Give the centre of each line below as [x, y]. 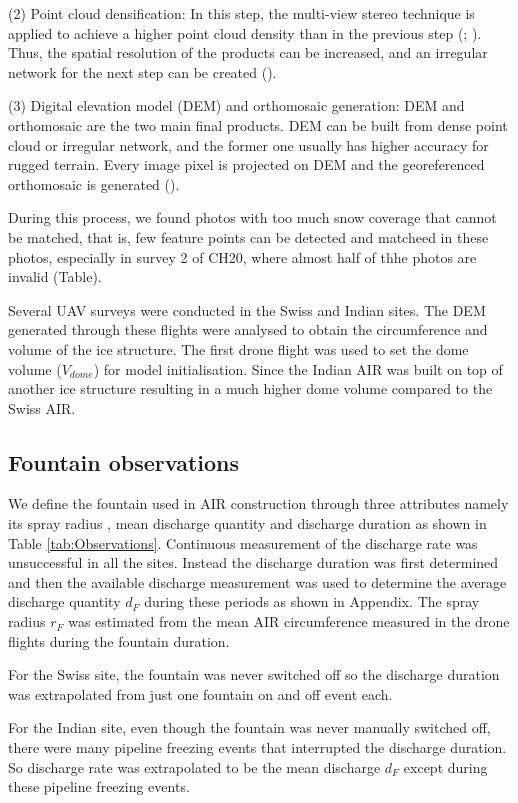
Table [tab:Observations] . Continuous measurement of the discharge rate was [243, 542]
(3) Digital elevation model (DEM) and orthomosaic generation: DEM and [236, 105]
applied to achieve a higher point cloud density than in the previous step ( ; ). [245, 32]
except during [445, 766]
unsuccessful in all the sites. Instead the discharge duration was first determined [253, 562]
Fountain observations [124, 461]
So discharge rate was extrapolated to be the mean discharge [194, 766]
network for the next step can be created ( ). [142, 71]
